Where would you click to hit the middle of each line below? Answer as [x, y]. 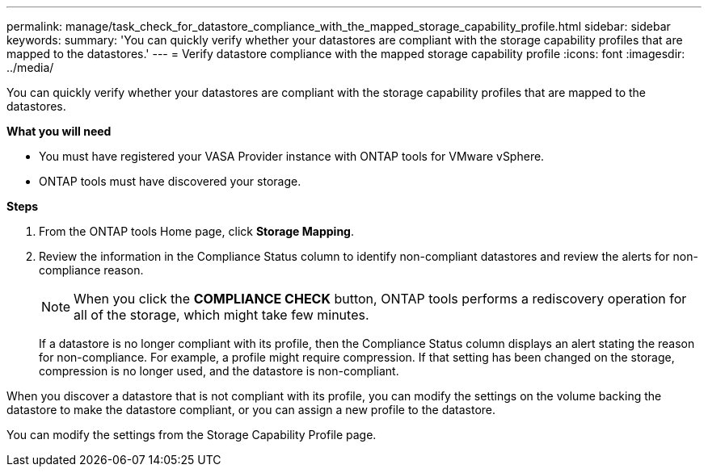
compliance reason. [91, 270]
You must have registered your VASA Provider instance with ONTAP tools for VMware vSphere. [292, 156]
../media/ [30, 67]
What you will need [59, 131]
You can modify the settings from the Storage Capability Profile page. [192, 435]
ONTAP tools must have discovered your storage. [170, 181]
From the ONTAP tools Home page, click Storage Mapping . [196, 231]
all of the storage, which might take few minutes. [221, 315]
